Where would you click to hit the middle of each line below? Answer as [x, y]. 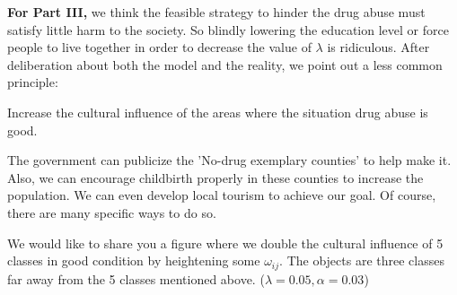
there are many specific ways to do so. [112, 212]
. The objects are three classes [362, 260]
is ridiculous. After [378, 47]
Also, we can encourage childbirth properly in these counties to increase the [215, 177]
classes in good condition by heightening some [134, 260]
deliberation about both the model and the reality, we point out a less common [225, 64]
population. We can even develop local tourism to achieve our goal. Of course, [222, 195]
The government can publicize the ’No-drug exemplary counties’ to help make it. [229, 160]
